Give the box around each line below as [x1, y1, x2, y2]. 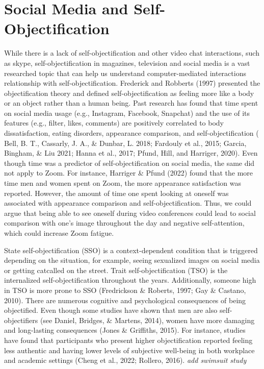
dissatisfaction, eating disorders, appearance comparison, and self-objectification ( [4, 128, 259, 138]
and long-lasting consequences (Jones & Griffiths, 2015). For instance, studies [4, 325, 246, 335]
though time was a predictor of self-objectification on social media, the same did [4, 157, 255, 168]
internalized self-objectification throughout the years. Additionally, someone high [4, 275, 256, 285]
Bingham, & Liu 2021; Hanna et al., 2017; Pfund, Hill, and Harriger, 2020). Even [4, 147, 258, 158]
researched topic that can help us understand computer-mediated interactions [4, 67, 246, 78]
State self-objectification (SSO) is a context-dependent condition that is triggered [4, 244, 258, 255]
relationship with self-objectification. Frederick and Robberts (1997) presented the [4, 78, 260, 88]
